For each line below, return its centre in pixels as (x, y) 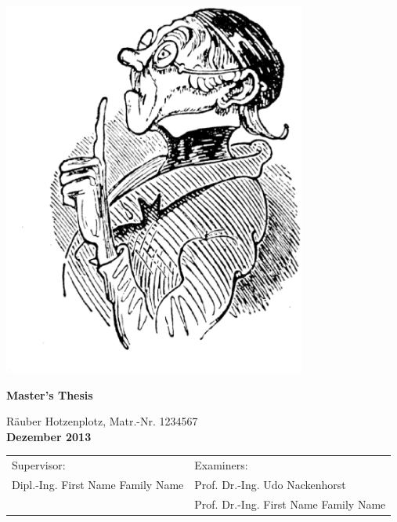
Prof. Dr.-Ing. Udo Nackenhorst (270, 484)
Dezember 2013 (49, 436)
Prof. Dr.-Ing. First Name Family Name (290, 504)
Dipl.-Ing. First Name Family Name (98, 484)
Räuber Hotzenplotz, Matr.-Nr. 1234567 (102, 421)
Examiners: (221, 465)
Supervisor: (39, 465)
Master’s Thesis (50, 394)
